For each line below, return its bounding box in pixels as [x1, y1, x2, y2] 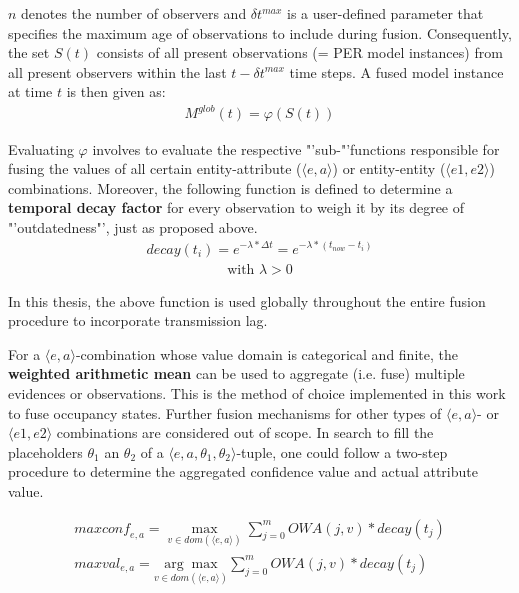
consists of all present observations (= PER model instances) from [96, 42, 503, 63]
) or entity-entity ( [332, 158, 446, 179]
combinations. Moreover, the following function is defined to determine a [8, 177, 453, 198]
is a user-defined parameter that [286, 3, 484, 23]
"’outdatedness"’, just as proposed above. [8, 216, 258, 237]
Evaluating [8, 138, 74, 159]
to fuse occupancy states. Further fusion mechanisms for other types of [8, 402, 442, 423]
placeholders [8, 441, 83, 462]
